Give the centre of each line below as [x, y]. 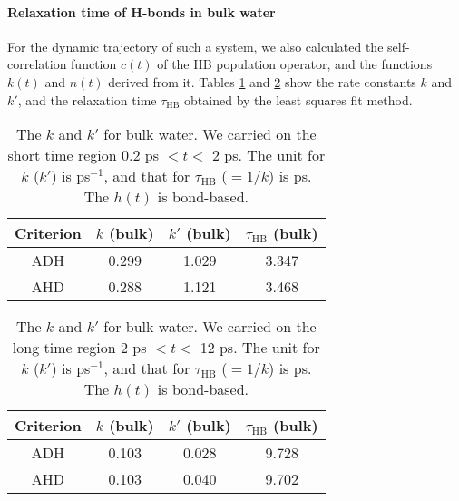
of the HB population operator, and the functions [295, 64]
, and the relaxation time [87, 99]
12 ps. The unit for [260, 348]
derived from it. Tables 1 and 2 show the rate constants [262, 81]
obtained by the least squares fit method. [298, 99]
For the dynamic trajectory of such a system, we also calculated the [195, 46]
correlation [37, 64]
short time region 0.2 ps [83, 155]
